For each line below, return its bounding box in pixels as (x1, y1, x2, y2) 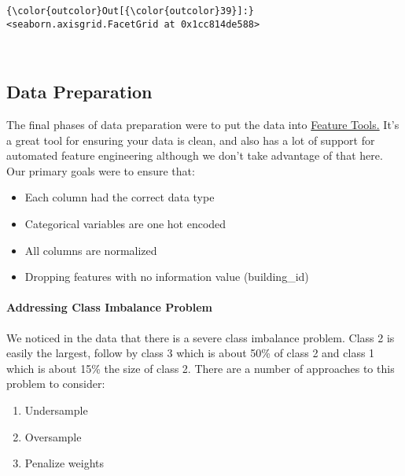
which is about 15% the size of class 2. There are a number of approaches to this (6, 360, 395, 376)
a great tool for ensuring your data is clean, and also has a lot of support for (6, 131, 375, 148)
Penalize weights (24, 455, 104, 471)
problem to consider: (6, 375, 105, 392)
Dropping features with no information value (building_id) (24, 268, 309, 285)
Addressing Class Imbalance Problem (6, 299, 213, 315)
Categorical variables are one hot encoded (24, 216, 226, 232)
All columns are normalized (24, 242, 157, 258)
